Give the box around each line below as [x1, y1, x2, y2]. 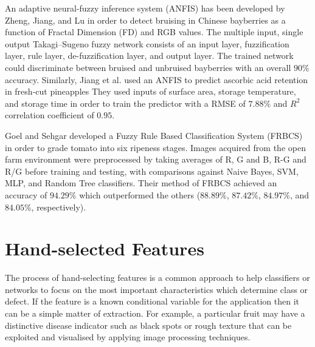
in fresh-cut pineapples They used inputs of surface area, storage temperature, [5, 85, 296, 98]
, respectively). [31, 200, 86, 213]
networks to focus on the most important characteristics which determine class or [5, 283, 308, 295]
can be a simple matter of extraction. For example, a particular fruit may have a [5, 307, 305, 319]
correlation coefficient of [5, 109, 94, 121]
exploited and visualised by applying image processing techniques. [5, 331, 251, 343]
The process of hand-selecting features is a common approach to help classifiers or [5, 271, 310, 284]
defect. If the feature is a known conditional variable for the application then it [5, 295, 300, 308]
